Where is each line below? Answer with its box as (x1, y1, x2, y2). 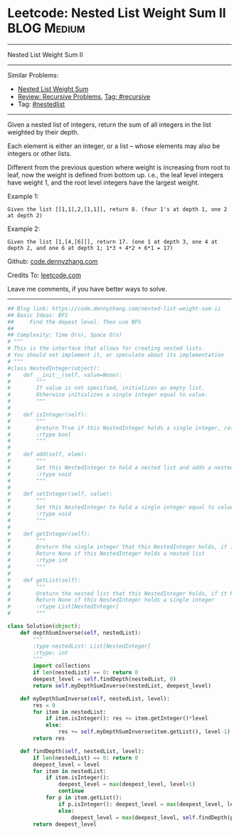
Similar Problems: (7, 71, 59, 79)
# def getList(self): (7, 576, 81, 584)
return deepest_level (33, 821, 97, 828)
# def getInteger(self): (7, 530, 91, 537)
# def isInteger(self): (7, 411, 87, 418)
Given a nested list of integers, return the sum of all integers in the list (7, 120, 211, 129)
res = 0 (33, 702, 55, 709)
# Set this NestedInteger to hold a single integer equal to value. (7, 504, 237, 511)
